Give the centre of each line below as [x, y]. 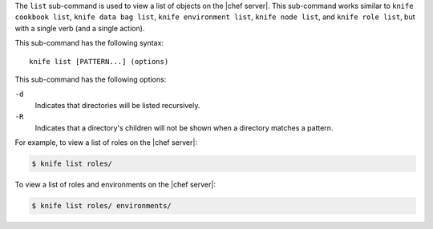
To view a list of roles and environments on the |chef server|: [115, 184]
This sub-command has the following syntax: [89, 43]
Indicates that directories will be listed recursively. [117, 105]
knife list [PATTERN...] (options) [99, 61]
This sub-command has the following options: [91, 79]
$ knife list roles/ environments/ [101, 205]
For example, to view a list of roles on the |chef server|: [106, 142]
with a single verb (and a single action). [80, 28]
